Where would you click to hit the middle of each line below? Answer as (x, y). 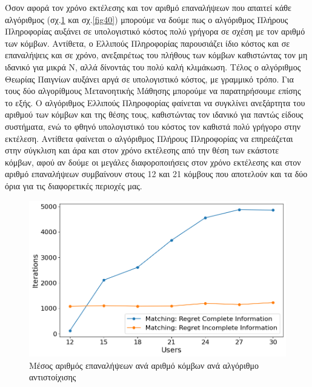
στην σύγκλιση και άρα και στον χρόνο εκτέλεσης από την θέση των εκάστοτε (142, 150)
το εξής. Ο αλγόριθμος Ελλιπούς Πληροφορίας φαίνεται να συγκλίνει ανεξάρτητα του (155, 102)
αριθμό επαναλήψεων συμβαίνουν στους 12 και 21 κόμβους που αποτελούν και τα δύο (156, 174)
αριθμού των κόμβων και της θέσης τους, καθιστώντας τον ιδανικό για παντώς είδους (154, 114)
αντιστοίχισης (53, 377)
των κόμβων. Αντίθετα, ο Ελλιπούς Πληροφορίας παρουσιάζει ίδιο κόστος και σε (148, 43)
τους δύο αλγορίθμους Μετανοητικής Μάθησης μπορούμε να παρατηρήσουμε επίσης (153, 91)
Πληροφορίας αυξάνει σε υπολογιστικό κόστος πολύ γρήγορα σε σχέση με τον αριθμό (155, 31)
